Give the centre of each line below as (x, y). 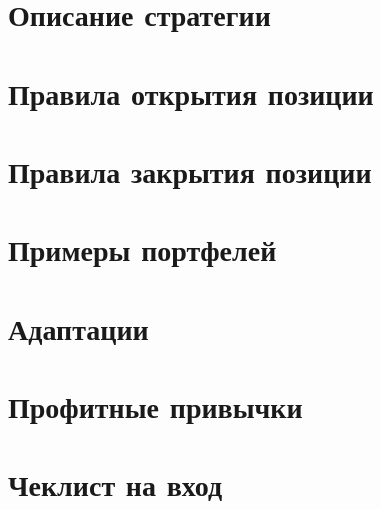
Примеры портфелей (142, 249)
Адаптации (78, 327)
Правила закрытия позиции (190, 170)
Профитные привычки (155, 406)
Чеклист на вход (115, 484)
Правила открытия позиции (191, 92)
